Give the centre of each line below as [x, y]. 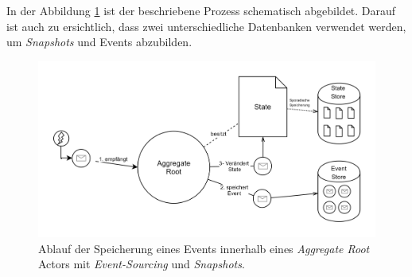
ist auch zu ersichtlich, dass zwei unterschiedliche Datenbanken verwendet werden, [206, 26]
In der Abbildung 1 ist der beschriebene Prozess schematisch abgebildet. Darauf [201, 10]
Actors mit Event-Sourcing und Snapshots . [142, 264]
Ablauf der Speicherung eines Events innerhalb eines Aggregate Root [204, 248]
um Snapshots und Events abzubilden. [99, 42]
